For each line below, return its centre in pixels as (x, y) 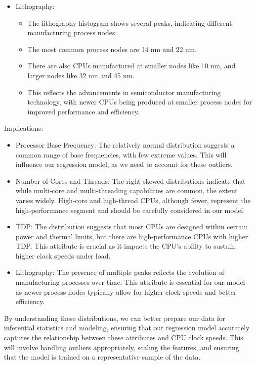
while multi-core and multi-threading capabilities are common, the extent (127, 190)
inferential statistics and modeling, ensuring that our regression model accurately (127, 328)
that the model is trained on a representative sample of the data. (102, 357)
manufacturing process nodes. (72, 32)
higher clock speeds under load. (63, 255)
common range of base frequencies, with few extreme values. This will (121, 154)
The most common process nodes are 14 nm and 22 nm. (112, 49)
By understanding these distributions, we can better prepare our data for (115, 318)
